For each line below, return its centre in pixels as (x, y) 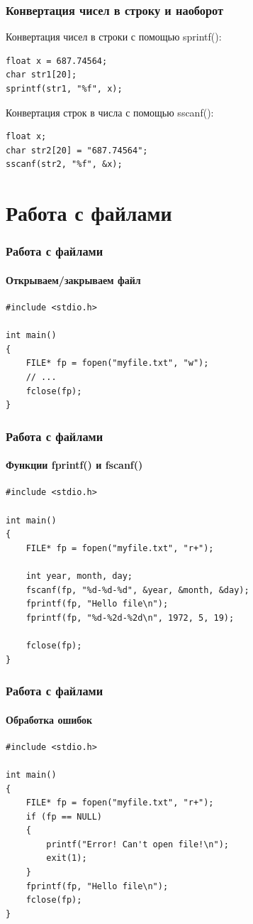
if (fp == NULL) (64, 816)
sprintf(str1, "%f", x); (64, 89)
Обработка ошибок (49, 719)
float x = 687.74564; (57, 61)
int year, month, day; (79, 576)
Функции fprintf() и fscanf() (74, 465)
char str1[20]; (41, 75)
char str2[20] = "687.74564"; (77, 150)
